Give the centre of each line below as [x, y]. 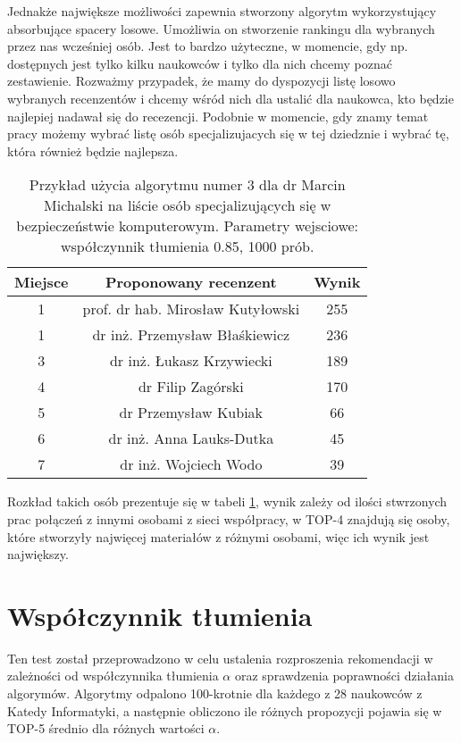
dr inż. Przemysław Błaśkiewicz [191, 335]
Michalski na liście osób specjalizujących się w [188, 205]
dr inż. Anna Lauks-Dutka [191, 438]
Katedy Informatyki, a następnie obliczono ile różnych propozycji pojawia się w [225, 710]
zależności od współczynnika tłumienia [113, 676]
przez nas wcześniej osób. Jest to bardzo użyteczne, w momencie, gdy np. [208, 46]
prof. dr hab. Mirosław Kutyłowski [191, 309]
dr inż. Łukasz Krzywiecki [191, 361]
